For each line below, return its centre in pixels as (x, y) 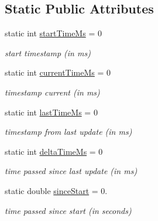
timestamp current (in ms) (52, 92)
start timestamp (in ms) (48, 52)
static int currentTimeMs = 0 (58, 72)
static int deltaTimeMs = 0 (54, 151)
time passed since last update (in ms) (71, 171)
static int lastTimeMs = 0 (51, 112)
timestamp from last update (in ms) (68, 132)
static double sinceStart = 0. (56, 190)
